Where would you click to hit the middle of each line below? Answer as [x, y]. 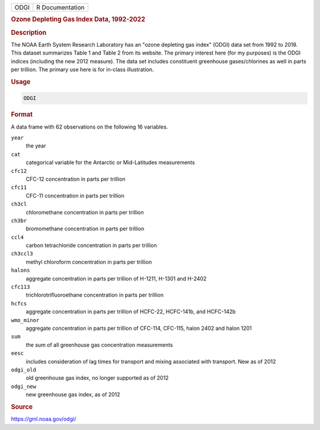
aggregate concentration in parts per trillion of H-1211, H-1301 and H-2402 [116, 278]
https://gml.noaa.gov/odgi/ [44, 419]
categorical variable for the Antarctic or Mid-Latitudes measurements [110, 162]
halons [20, 270]
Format [22, 114]
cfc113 [20, 287]
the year [36, 146]
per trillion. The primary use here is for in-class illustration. [82, 70]
